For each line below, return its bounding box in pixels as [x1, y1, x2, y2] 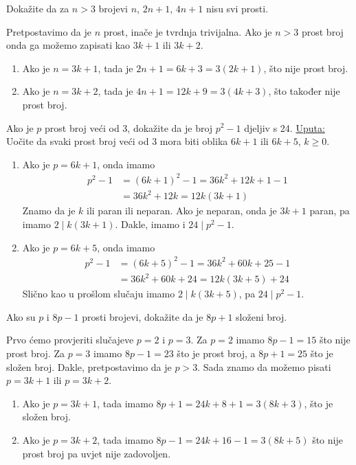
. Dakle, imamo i [115, 217, 186, 231]
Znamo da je [22, 203, 76, 218]
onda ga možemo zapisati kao [6, 38, 131, 52]
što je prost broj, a [177, 346, 256, 361]
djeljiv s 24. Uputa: [244, 120, 325, 135]
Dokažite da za [6, 1, 69, 15]
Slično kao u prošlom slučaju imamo [22, 286, 175, 301]
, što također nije [268, 84, 340, 98]
